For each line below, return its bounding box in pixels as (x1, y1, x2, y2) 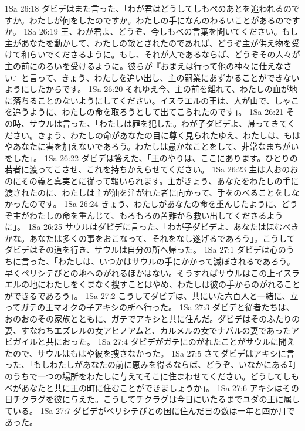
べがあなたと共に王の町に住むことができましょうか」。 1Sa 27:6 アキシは (5, 381, 283, 393)
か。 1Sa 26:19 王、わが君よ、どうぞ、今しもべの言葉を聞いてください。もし (5, 25, 299, 38)
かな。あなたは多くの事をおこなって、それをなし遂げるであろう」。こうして (5, 232, 296, 244)
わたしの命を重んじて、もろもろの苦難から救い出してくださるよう (29, 209, 283, 221)
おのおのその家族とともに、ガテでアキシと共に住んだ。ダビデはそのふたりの (5, 313, 300, 325)
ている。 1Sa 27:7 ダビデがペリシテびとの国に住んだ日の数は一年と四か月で (5, 404, 295, 416)
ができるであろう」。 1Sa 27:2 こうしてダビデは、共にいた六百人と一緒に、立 (5, 289, 299, 301)
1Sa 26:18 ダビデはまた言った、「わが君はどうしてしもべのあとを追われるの (5, 2, 292, 14)
